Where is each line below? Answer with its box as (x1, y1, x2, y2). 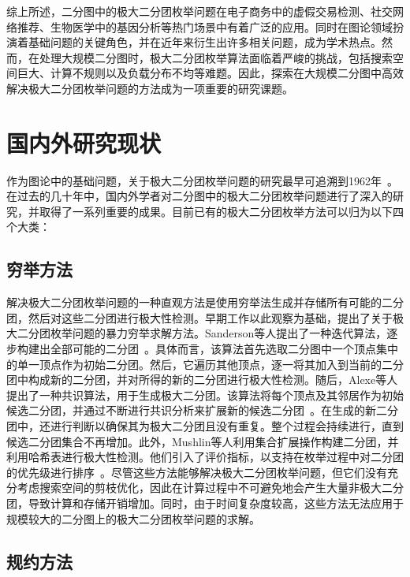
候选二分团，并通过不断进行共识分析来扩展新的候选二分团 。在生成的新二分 (6, 402, 398, 419)
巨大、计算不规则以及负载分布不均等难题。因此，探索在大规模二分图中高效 (17, 65, 404, 81)
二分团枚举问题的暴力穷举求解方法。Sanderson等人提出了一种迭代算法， (17, 325, 387, 341)
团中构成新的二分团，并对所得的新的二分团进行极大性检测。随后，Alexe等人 (6, 371, 398, 388)
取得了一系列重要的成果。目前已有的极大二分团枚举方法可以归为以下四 (39, 203, 404, 219)
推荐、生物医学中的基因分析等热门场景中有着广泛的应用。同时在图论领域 (17, 18, 393, 35)
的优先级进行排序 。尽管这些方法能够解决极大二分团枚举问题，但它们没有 (6, 463, 387, 480)
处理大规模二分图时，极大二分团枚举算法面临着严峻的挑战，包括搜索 (39, 49, 393, 65)
